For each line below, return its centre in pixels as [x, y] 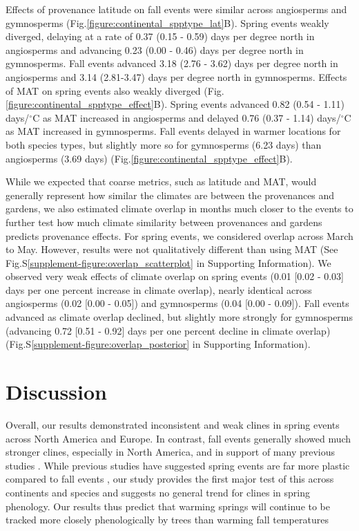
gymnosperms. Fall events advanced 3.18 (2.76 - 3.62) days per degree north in [172, 63]
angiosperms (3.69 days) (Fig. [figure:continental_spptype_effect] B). [149, 158]
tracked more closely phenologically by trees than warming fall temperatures [167, 520]
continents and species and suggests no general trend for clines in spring [158, 492]
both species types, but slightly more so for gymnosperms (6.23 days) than [164, 144]
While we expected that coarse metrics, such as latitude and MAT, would [161, 181]
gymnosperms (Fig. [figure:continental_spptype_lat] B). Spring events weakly [167, 22]
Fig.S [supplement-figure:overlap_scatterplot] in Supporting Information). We [168, 262]
